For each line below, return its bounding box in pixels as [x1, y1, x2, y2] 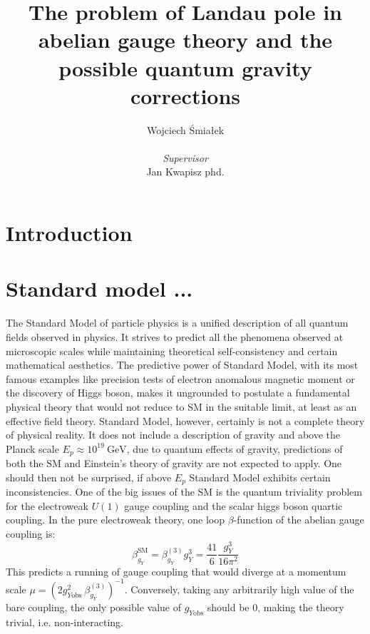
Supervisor [163, 150, 208, 165]
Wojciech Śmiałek [146, 122, 225, 137]
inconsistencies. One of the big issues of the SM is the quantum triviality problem [6, 484, 362, 499]
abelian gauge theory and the [38, 25, 333, 54]
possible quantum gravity [58, 53, 312, 82]
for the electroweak [6, 498, 88, 513]
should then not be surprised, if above [6, 469, 172, 484]
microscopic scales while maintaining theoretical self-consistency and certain [6, 343, 338, 358]
